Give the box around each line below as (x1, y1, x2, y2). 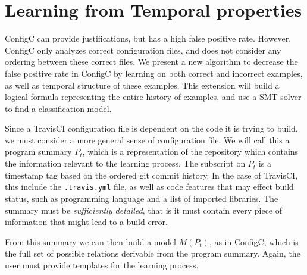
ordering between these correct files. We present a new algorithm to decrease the (5, 55, 298, 68)
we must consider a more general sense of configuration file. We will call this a (5, 133, 290, 146)
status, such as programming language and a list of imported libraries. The (5, 192, 278, 204)
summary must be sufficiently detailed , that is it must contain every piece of (5, 204, 283, 216)
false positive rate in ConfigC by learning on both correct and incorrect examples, (5, 67, 303, 79)
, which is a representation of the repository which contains (82, 145, 299, 158)
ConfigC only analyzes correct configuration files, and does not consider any (5, 43, 281, 56)
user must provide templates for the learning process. (5, 258, 199, 271)
